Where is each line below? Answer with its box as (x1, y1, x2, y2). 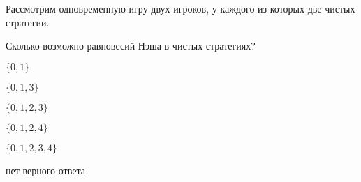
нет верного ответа (6, 162, 85, 177)
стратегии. (6, 15, 50, 29)
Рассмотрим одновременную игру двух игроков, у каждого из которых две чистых (6, 1, 355, 15)
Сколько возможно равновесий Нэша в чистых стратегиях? (6, 38, 256, 53)
